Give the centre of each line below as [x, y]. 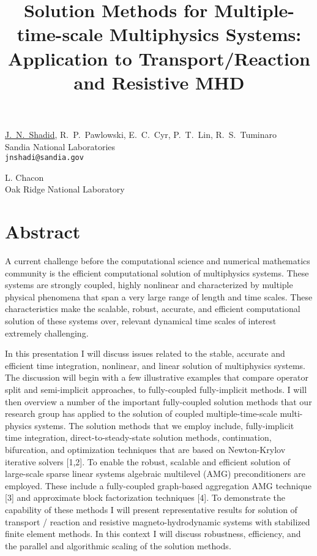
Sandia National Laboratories [60, 146]
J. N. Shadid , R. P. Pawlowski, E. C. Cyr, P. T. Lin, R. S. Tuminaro [141, 134]
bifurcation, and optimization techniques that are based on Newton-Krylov [145, 449]
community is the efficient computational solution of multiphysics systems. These [157, 272]
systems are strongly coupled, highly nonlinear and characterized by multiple [149, 285]
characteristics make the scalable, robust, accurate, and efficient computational [153, 309]
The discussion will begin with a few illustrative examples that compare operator [157, 377]
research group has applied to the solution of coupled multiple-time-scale [141, 413]
